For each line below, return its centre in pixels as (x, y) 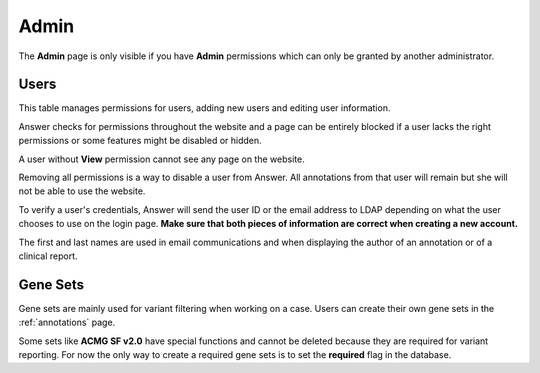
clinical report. (48, 256)
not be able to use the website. (82, 191)
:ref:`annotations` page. (67, 322)
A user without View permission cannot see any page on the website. (161, 159)
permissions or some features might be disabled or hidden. (140, 141)
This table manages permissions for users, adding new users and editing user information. (204, 108)
